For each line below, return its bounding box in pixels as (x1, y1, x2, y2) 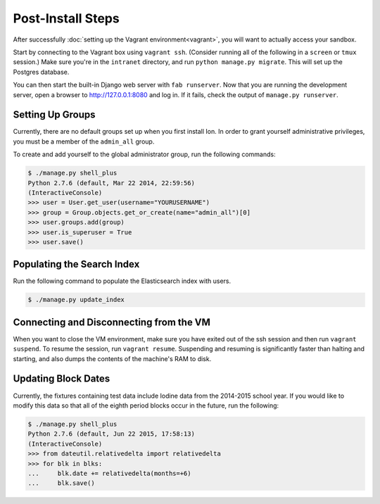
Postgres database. (13, 68, 70, 76)
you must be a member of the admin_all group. (13, 137, 155, 146)
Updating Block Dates (13, 373, 110, 385)
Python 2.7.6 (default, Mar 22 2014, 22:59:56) (27, 179, 195, 187)
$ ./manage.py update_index (27, 296, 125, 304)
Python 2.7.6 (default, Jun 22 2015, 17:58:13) (27, 430, 195, 438)
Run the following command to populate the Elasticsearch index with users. (13, 277, 232, 285)
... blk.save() (27, 479, 95, 487)
